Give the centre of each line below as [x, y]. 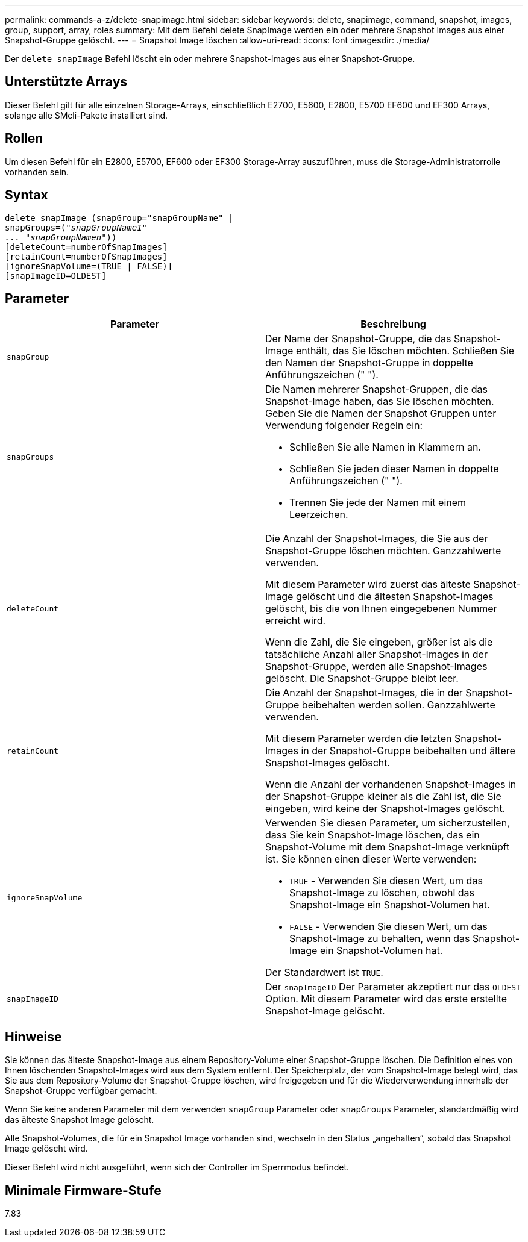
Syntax [27, 195]
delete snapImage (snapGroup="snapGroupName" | [119, 218]
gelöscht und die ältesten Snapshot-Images [394, 597]
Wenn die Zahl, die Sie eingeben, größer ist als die [379, 642]
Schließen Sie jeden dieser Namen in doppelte [394, 469]
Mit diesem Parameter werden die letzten [359, 739]
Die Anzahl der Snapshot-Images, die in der [364, 693]
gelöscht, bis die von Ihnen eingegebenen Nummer [381, 609]
